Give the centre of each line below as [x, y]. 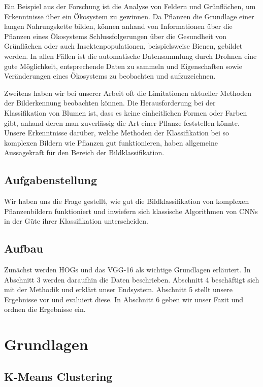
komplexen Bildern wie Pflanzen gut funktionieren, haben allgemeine [111, 142]
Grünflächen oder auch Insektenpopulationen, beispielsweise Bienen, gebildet [123, 46]
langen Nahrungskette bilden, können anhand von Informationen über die [118, 26]
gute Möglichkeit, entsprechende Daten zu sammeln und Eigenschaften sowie [123, 66]
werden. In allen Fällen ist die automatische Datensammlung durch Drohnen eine [130, 56]
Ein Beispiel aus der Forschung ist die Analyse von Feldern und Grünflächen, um [130, 6]
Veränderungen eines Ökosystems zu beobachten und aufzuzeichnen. [110, 76]
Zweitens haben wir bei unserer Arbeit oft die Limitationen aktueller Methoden [128, 93]
